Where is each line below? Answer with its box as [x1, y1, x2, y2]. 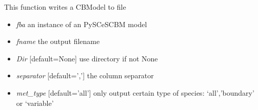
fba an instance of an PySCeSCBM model [16, 18, 147, 29]
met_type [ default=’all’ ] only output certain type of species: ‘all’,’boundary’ [16, 87, 254, 98]
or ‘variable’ [16, 97, 54, 108]
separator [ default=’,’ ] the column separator [16, 70, 154, 81]
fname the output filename [16, 36, 100, 47]
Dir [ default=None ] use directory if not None [16, 53, 158, 63]
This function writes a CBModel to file [4, 2, 126, 12]
